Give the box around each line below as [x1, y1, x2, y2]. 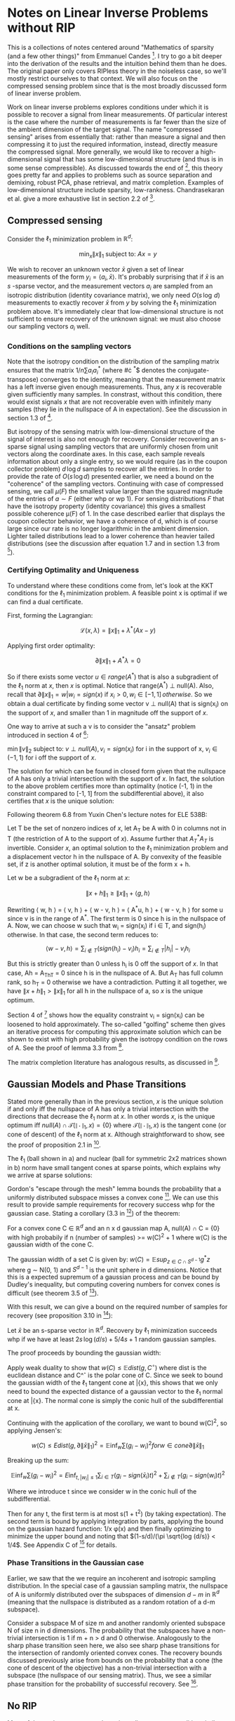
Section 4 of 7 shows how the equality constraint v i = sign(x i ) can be [7, 1009, 205, 1021]
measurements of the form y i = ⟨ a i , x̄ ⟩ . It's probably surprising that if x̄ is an [7, 272, 224, 282]
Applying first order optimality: [7, 641, 96, 650]
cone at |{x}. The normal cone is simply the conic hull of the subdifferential [7, 1397, 223, 1405]
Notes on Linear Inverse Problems [7, 5, 209, 21]
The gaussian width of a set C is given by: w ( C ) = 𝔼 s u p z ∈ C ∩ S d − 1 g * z [7, 1254, 210, 1265]
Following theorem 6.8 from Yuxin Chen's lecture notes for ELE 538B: [7, 811, 208, 819]
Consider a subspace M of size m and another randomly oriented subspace [7, 1619, 226, 1628]
